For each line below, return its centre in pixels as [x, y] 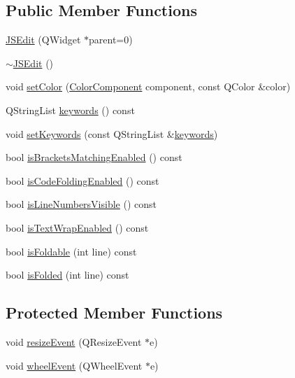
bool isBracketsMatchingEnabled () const [94, 157]
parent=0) [111, 40]
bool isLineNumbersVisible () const [81, 204]
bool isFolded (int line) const [67, 275]
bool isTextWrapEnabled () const [77, 227]
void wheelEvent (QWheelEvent [74, 365]
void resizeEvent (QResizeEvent [74, 341]
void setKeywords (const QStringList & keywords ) [112, 133]
